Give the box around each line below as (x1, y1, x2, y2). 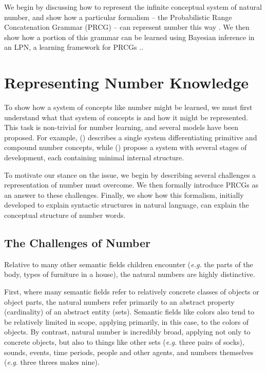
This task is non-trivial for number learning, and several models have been (4, 122, 238, 133)
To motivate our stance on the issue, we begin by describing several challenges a (4, 169, 256, 180)
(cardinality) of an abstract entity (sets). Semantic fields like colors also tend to (4, 306, 255, 317)
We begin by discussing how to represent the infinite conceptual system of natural (4, 2, 262, 12)
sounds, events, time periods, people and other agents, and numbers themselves (4, 346, 254, 357)
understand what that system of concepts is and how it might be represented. (4, 112, 249, 122)
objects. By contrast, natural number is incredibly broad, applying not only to (4, 326, 251, 337)
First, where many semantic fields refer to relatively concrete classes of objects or (4, 286, 259, 297)
